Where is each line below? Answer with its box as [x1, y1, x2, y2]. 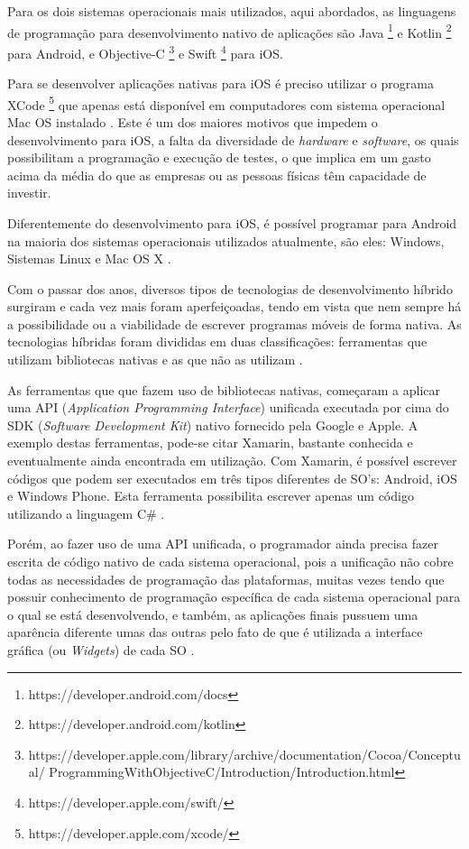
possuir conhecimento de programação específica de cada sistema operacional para [7, 587, 461, 606]
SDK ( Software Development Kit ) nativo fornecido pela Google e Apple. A [7, 415, 418, 434]
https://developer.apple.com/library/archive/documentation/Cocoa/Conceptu [28, 744, 461, 763]
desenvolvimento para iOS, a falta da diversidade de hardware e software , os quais [7, 130, 459, 149]
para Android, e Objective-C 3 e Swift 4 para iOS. [7, 41, 283, 62]
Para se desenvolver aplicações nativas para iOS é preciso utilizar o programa [7, 74, 434, 93]
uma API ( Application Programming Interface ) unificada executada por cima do [7, 398, 449, 417]
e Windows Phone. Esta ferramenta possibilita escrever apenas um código [7, 486, 414, 505]
